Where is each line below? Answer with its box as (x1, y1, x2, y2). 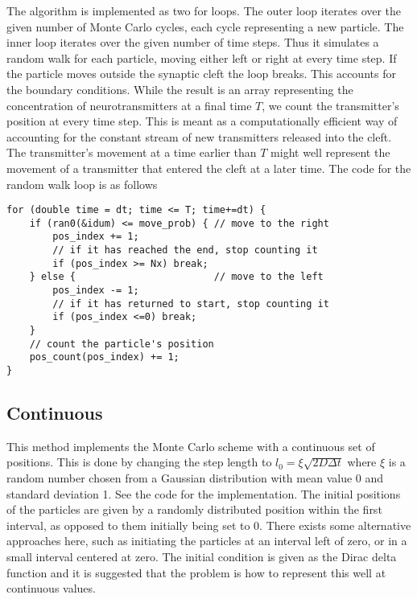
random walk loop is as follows (6, 175, 158, 192)
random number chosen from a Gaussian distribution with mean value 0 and (6, 470, 384, 486)
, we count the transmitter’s (262, 96, 399, 113)
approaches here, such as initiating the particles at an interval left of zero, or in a (6, 532, 407, 549)
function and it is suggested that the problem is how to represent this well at (6, 564, 386, 581)
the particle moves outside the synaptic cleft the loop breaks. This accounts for (6, 65, 396, 82)
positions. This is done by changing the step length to (6, 453, 272, 470)
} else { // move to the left (29, 271, 324, 283)
